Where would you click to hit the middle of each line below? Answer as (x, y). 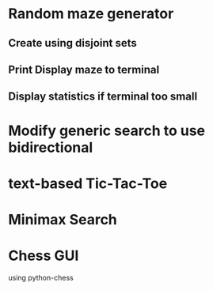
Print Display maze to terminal (84, 69)
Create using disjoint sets (72, 43)
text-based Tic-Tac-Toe (88, 183)
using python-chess (41, 277)
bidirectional (51, 147)
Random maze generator (91, 14)
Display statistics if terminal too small (103, 97)
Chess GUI (44, 256)
